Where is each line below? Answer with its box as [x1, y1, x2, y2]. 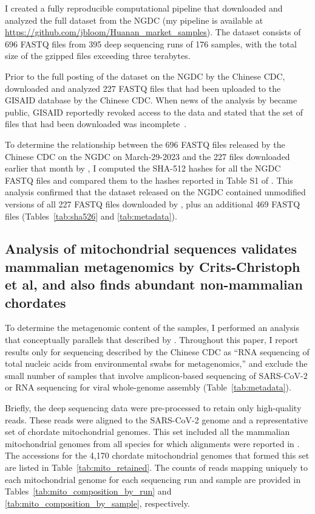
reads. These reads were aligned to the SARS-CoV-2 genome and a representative [5, 413, 308, 426]
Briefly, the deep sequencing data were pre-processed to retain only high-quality [5, 401, 302, 414]
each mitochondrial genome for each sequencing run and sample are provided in [5, 473, 301, 485]
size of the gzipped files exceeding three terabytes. [5, 49, 191, 62]
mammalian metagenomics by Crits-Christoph [5, 257, 300, 276]
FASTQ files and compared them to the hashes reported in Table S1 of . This [5, 173, 293, 186]
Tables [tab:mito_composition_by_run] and [5, 485, 172, 498]
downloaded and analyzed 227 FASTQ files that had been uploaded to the [5, 82, 281, 94]
